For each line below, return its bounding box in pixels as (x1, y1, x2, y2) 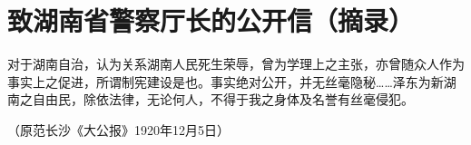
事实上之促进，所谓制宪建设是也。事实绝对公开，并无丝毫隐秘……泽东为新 (7, 72, 444, 91)
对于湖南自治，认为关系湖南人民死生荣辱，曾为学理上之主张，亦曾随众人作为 (7, 54, 465, 73)
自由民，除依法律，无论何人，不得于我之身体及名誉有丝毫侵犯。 (32, 90, 414, 109)
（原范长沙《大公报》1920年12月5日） (7, 120, 230, 139)
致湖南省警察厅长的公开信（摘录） (7, 2, 415, 39)
